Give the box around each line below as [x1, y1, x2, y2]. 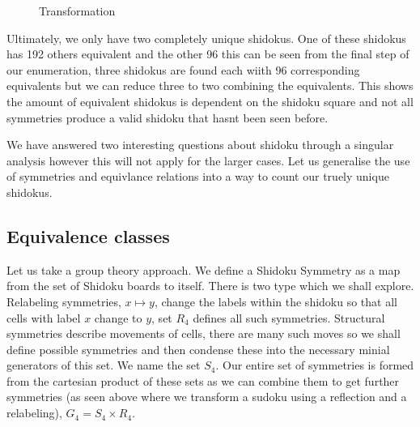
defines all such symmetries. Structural [193, 309, 385, 326]
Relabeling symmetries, [6, 292, 121, 310]
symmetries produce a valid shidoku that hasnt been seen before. [6, 109, 329, 126]
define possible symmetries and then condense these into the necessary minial [6, 340, 390, 357]
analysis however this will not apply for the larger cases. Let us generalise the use [6, 152, 410, 169]
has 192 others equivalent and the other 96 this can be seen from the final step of [6, 45, 409, 62]
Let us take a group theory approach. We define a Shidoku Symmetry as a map [6, 261, 401, 278]
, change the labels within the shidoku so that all [154, 292, 397, 310]
